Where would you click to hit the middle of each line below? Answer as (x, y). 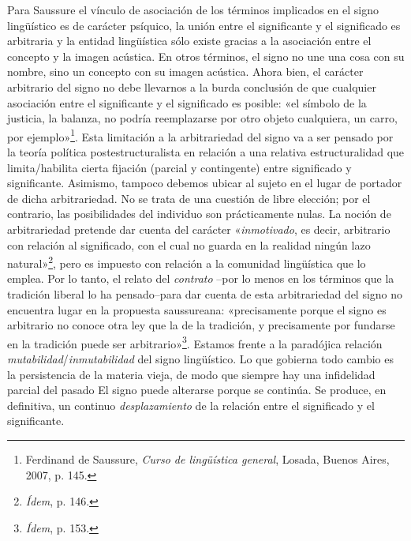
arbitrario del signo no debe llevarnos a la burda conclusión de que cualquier (192, 86)
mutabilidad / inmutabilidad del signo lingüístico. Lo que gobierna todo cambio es (200, 359)
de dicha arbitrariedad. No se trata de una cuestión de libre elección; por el (189, 198)
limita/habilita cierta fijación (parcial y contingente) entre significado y (179, 167)
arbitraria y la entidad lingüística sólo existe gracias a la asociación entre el (189, 41)
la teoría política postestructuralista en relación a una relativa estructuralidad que (206, 152)
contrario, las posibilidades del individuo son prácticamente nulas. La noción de (199, 214)
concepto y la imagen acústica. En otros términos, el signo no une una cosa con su (206, 56)
